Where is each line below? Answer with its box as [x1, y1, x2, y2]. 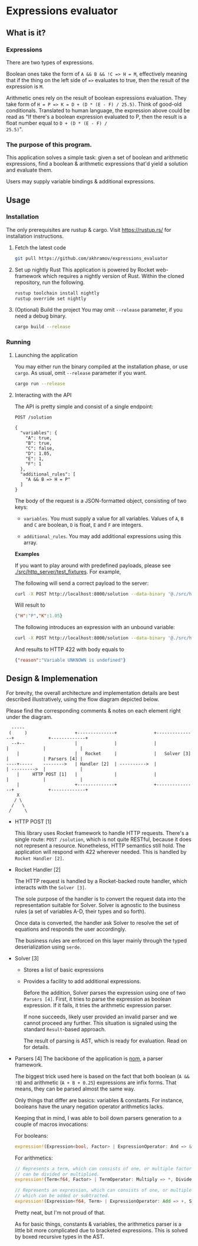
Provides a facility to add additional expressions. [23, 978, 141, 985]
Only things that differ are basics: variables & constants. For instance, [14, 1096, 184, 1103]
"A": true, [25, 435, 52, 441]
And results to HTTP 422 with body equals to [14, 646, 125, 653]
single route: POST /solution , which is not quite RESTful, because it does [14, 836, 192, 843]
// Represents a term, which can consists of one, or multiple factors [14, 1166, 194, 1171]
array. [23, 539, 38, 546]
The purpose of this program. [6, 140, 93, 148]
